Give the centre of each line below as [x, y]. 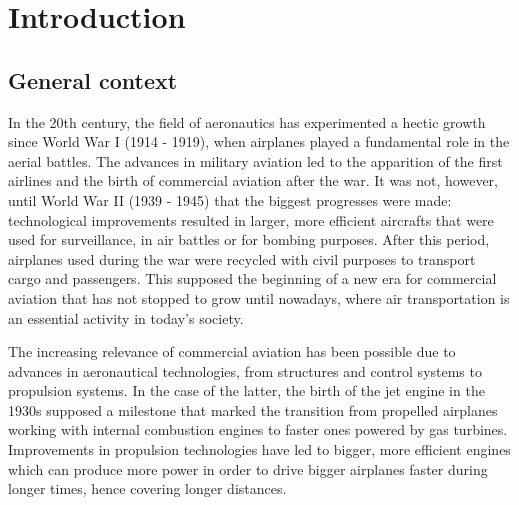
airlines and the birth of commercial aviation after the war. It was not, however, [253, 180]
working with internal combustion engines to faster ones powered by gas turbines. [258, 429]
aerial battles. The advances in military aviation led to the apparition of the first [255, 160]
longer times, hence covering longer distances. [147, 488]
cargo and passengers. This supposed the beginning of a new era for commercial [252, 278]
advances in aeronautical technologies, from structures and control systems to [245, 370]
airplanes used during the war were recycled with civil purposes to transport [242, 258]
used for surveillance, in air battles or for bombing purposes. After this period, [249, 239]
